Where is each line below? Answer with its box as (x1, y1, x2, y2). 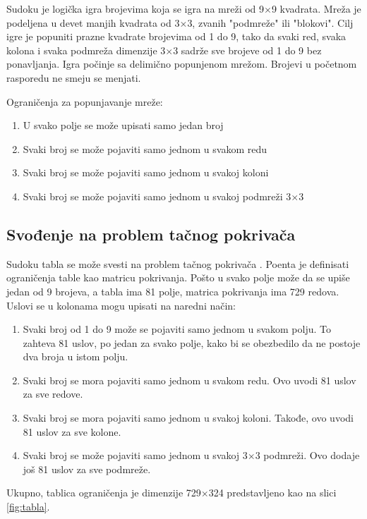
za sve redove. (23, 386, 83, 401)
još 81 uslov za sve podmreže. (23, 461, 151, 476)
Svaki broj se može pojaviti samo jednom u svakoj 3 (23, 448, 248, 463)
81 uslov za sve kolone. (23, 424, 121, 439)
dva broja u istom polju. (23, 349, 128, 364)
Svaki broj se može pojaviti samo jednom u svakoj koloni (23, 165, 269, 180)
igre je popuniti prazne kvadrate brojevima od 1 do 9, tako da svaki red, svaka (6, 29, 347, 44)
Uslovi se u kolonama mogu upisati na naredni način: (6, 298, 236, 312)
